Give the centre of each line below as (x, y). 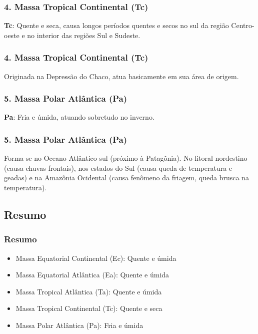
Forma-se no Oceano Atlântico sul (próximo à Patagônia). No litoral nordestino (126, 158)
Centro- (243, 25)
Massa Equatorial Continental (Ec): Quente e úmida (96, 258)
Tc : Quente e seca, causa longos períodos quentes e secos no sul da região (116, 25)
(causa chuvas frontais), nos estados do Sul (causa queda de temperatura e (118, 168)
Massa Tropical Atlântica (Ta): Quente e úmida (89, 291)
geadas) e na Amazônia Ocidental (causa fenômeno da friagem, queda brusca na (126, 178)
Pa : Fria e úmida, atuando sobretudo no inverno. (79, 117)
